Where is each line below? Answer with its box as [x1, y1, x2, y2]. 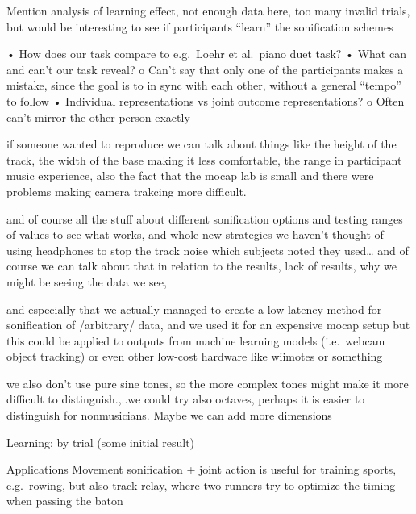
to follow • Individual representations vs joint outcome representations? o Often [6, 92, 405, 109]
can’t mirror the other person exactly [6, 108, 190, 125]
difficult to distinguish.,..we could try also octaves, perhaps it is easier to [6, 391, 365, 407]
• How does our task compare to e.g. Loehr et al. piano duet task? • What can [6, 45, 406, 62]
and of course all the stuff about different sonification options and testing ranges [6, 210, 403, 227]
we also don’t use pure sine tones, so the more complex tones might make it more [6, 374, 409, 391]
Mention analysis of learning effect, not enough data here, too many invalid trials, [6, 2, 410, 19]
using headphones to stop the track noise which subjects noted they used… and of [6, 241, 409, 258]
